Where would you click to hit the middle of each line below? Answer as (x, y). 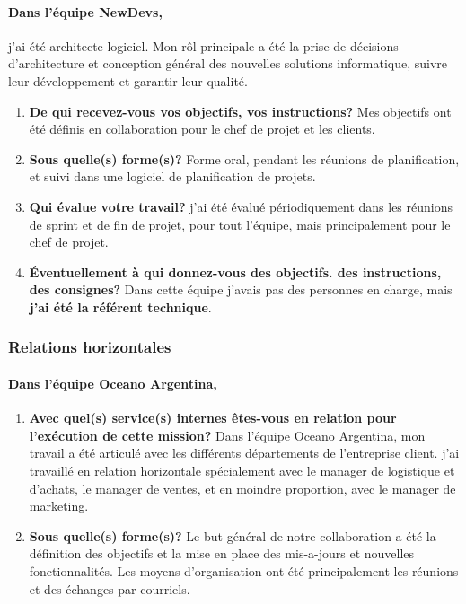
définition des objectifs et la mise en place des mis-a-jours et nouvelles (222, 553)
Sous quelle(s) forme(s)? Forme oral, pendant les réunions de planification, (244, 158)
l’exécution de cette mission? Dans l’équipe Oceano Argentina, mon (227, 435)
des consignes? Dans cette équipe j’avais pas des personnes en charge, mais (241, 289)
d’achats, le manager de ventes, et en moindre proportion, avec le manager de (242, 488)
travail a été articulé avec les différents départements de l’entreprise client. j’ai (244, 453)
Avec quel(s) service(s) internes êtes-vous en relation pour (213, 418)
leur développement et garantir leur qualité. (128, 80)
